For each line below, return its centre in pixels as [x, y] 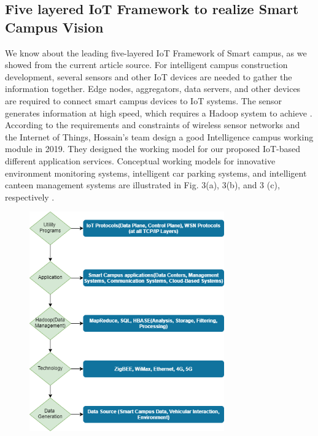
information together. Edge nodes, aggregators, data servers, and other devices [153, 89]
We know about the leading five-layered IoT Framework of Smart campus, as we [156, 52]
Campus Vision [54, 27]
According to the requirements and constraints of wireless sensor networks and [153, 125]
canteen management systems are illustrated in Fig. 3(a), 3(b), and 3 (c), [142, 185]
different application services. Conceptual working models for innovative [140, 160]
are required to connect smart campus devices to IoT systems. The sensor [144, 100]
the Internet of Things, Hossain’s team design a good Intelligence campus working [159, 136]
